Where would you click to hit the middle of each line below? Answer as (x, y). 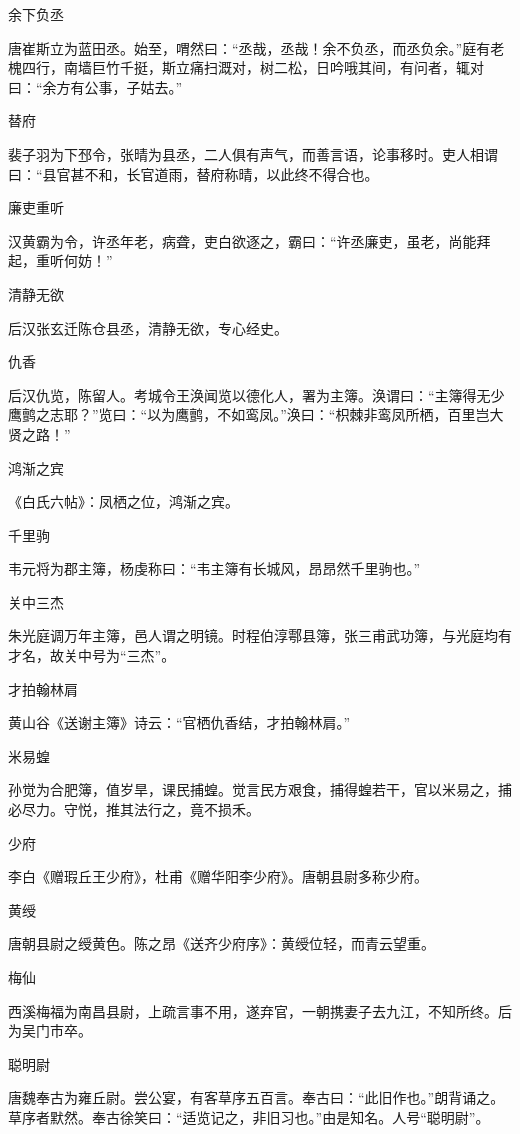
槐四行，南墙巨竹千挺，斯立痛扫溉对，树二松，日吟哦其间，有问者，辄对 (246, 67)
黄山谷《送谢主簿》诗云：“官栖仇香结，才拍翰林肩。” (179, 722)
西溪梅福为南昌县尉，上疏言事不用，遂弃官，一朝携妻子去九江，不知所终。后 (260, 1010)
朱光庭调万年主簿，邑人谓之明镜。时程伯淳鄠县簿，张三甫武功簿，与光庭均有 (260, 635)
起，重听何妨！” (60, 260)
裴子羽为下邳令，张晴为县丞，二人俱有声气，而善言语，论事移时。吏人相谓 (253, 153)
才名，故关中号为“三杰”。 (92, 655)
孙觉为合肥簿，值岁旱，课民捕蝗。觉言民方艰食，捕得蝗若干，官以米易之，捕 (260, 789)
